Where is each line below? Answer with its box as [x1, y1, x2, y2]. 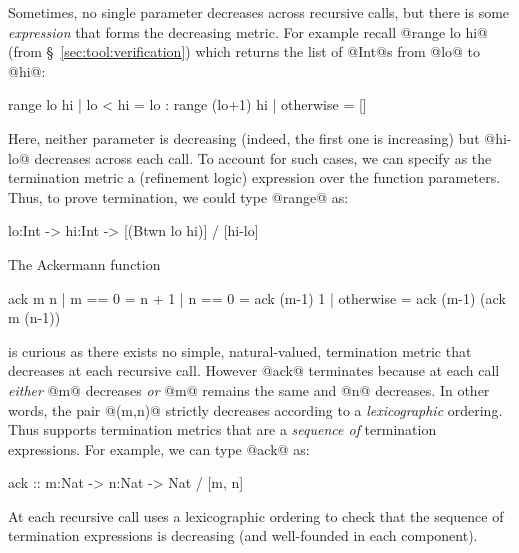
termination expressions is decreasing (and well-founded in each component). [8, 525, 478, 546]
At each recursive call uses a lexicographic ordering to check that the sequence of [8, 505, 504, 526]
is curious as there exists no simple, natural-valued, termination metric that [8, 340, 472, 361]
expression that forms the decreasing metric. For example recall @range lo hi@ [8, 21, 488, 42]
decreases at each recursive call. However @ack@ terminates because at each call [8, 360, 500, 381]
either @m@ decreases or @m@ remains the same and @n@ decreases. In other [8, 379, 490, 400]
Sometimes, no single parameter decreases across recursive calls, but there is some [8, 2, 510, 22]
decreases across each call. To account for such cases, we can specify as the [34, 147, 492, 168]
